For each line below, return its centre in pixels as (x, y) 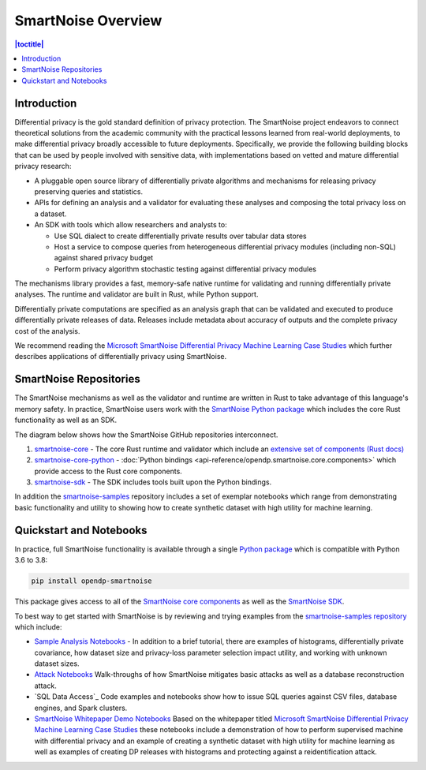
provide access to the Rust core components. (108, 471)
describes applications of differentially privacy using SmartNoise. (121, 357)
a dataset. (50, 214)
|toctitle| (29, 44)
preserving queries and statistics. (89, 191)
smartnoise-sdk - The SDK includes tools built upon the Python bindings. (153, 482)
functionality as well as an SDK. (66, 420)
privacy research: (43, 166)
